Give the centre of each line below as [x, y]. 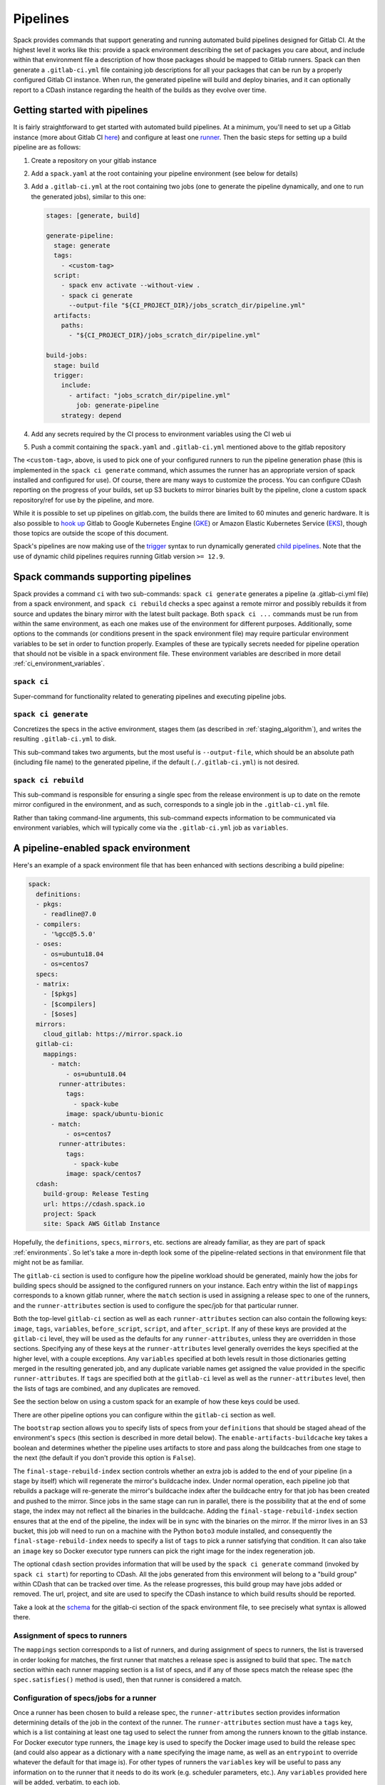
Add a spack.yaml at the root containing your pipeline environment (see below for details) [165, 173]
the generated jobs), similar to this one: [88, 196]
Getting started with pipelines [81, 110]
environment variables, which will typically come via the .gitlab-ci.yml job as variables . [151, 828]
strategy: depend [91, 415]
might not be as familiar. [48, 1262]
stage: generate [82, 245]
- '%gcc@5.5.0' [70, 934]
